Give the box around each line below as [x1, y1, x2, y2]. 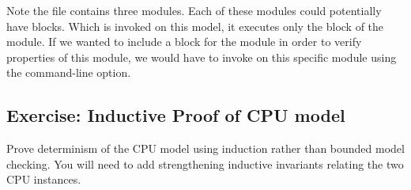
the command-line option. [6, 64, 131, 81]
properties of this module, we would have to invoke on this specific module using [6, 48, 397, 65]
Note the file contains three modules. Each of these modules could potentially [6, 2, 382, 18]
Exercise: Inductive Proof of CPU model [6, 103, 345, 127]
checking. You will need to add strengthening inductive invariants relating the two [6, 155, 404, 172]
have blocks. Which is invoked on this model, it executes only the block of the [6, 17, 384, 34]
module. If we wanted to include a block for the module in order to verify [6, 33, 362, 50]
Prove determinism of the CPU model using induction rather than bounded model [6, 140, 405, 157]
